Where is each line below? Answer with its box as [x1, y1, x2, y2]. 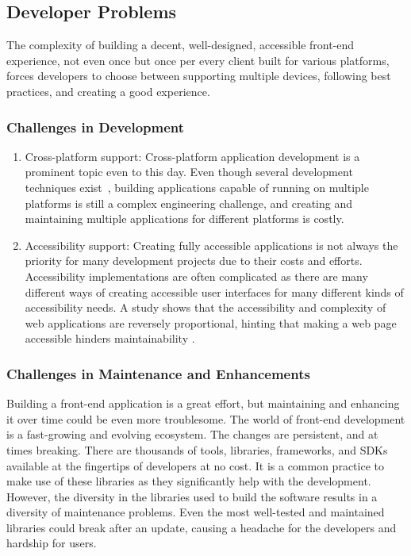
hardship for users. [6, 535, 97, 551]
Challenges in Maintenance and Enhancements [6, 363, 310, 383]
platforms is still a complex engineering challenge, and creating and [25, 194, 352, 211]
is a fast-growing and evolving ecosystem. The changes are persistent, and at [6, 426, 378, 443]
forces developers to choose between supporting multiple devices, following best [6, 67, 391, 84]
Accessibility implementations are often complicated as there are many [25, 267, 368, 284]
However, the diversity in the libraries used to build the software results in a [6, 488, 378, 504]
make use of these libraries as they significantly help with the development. [6, 473, 371, 489]
